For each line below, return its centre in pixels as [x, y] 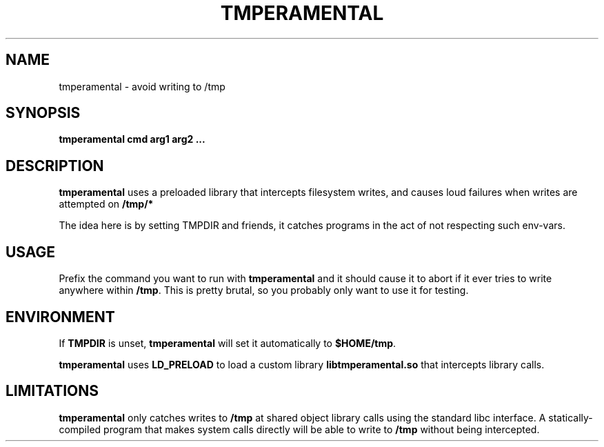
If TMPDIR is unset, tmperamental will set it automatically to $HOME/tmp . [228, 343]
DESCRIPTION [55, 166]
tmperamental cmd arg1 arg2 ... [132, 139]
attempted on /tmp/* [106, 204]
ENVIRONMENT [60, 317]
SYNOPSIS [43, 113]
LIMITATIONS [52, 391]
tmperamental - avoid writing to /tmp [142, 86]
